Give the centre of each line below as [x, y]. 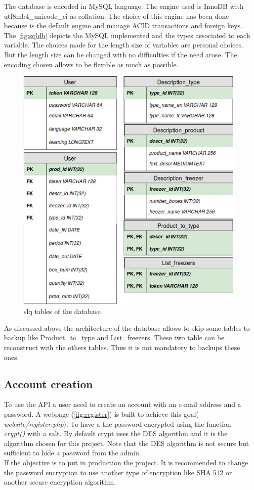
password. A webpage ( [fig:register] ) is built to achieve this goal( [102, 414]
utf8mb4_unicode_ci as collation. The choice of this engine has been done [117, 16]
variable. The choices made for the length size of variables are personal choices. [124, 45]
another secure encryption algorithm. [60, 482]
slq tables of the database [62, 311]
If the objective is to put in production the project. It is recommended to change [126, 462]
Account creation [48, 383]
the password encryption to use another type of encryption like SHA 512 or [118, 472]
